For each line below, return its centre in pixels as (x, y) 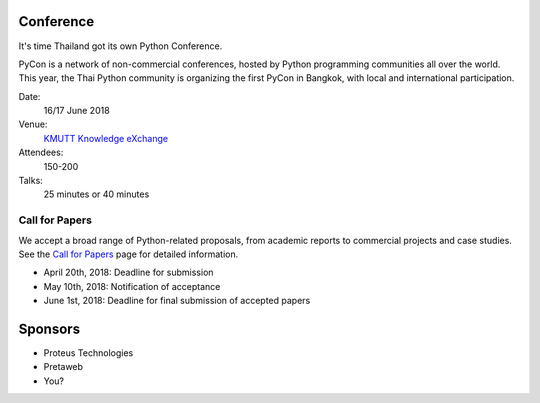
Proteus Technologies (88, 353)
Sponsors (49, 328)
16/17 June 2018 (76, 111)
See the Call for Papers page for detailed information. (128, 254)
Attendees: (41, 152)
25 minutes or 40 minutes (96, 194)
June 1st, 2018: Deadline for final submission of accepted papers (177, 301)
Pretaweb (63, 367)
